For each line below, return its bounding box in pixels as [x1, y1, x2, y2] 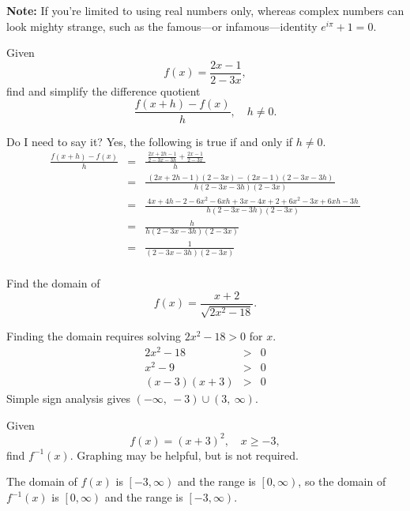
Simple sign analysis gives [6, 390, 131, 407]
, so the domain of [298, 473, 386, 490]
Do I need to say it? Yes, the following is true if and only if [6, 133, 293, 149]
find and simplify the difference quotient [6, 82, 201, 99]
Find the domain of [6, 275, 100, 291]
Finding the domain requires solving [6, 328, 181, 344]
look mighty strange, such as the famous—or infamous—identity [6, 17, 318, 34]
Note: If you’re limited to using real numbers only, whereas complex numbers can [6, 2, 404, 18]
